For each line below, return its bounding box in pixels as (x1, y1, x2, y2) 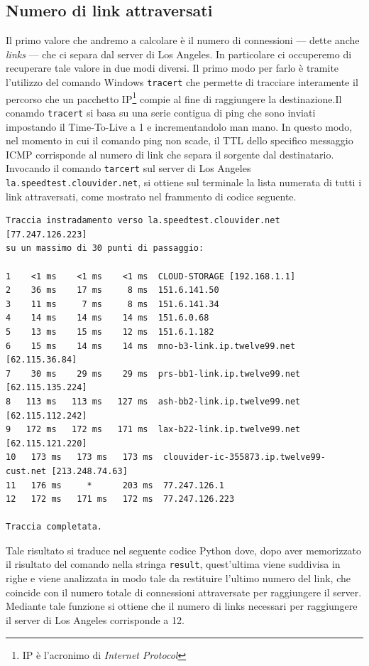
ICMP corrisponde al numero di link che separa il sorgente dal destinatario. (6, 146, 334, 161)
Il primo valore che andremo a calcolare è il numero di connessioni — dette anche (6, 33, 360, 48)
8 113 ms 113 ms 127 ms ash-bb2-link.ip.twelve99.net (6, 396, 301, 407)
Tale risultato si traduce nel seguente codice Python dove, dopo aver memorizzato (6, 542, 362, 557)
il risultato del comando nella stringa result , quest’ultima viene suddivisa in (6, 557, 341, 571)
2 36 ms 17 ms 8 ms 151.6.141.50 (6, 285, 219, 296)
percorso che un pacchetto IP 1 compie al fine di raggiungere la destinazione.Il (6, 89, 342, 106)
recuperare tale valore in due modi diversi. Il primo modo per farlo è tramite (6, 60, 339, 75)
